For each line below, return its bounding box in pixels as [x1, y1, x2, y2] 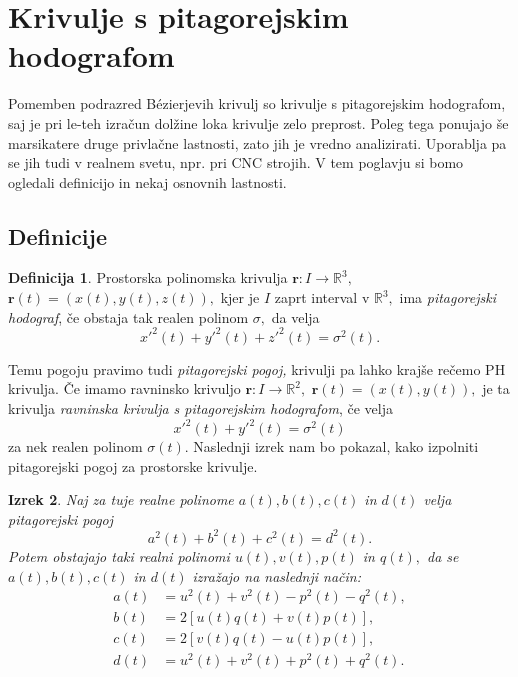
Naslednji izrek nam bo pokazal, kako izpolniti [193, 436, 479, 457]
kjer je [220, 287, 260, 308]
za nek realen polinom [8, 436, 143, 457]
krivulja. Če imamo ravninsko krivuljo [8, 378, 241, 399]
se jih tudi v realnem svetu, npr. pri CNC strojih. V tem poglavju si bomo [8, 152, 464, 173]
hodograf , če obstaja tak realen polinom [8, 306, 249, 327]
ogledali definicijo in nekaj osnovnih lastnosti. [8, 171, 287, 192]
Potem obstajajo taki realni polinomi [8, 545, 230, 566]
